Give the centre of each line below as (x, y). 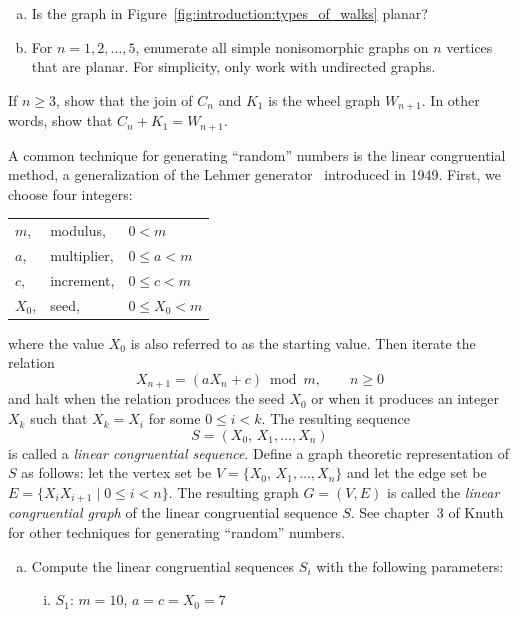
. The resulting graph (233, 491)
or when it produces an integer (405, 398)
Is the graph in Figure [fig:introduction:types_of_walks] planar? (229, 13)
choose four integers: (70, 193)
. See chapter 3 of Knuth (427, 512)
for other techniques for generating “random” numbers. (176, 531)
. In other (450, 99)
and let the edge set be (417, 472)
